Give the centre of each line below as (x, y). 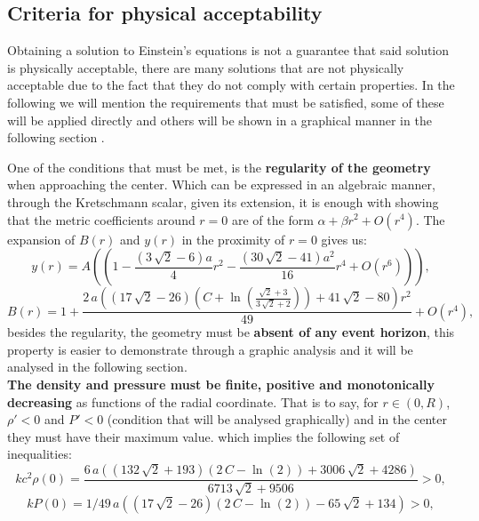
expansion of (41, 239)
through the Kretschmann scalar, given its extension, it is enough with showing (223, 201)
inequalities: (40, 454)
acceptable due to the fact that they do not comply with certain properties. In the (231, 85)
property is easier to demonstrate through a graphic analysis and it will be (210, 349)
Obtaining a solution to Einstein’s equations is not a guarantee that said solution (228, 50)
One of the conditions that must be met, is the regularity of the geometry (219, 167)
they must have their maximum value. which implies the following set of (204, 436)
